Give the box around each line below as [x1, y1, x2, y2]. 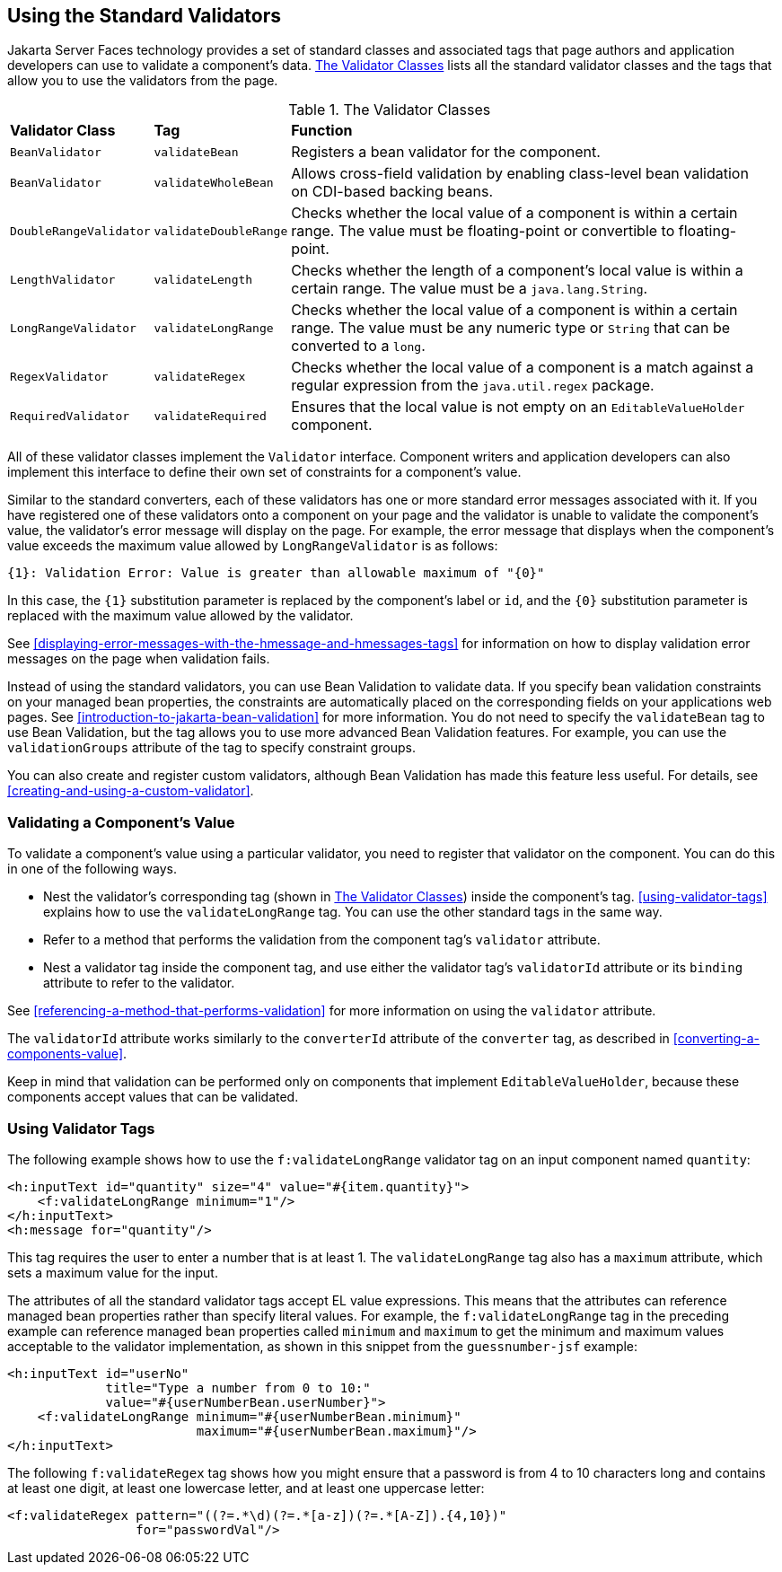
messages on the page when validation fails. [7, 651, 270, 667]
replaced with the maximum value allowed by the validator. [7, 608, 354, 624]
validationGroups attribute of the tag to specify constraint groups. [7, 740, 417, 756]
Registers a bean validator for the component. [291, 143, 601, 162]
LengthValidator [10, 272, 116, 286]
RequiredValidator [10, 408, 130, 423]
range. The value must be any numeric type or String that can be [291, 319, 731, 338]
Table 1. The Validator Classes [288, 101, 491, 119]
